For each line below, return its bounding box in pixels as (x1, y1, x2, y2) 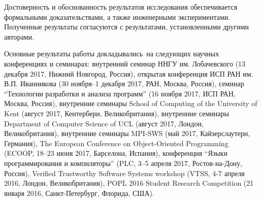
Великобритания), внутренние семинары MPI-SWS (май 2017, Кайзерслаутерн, (4, 128, 250, 139)
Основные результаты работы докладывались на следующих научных (4, 48, 219, 59)
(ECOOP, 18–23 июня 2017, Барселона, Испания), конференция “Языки (4, 148, 227, 158)
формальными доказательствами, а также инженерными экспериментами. (4, 11, 231, 22)
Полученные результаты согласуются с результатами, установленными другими (4, 21, 249, 32)
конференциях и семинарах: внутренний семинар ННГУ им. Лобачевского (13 (4, 58, 246, 69)
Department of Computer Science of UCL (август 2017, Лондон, (4, 118, 204, 128)
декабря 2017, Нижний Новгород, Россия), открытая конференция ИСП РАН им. (4, 68, 253, 79)
